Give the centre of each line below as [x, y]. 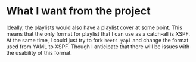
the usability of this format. [39, 52]
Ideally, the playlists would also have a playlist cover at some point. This [94, 27]
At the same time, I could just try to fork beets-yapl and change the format [97, 40]
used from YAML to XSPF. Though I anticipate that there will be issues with [98, 46]
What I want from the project [78, 11]
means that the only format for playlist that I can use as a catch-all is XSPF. [98, 33]
